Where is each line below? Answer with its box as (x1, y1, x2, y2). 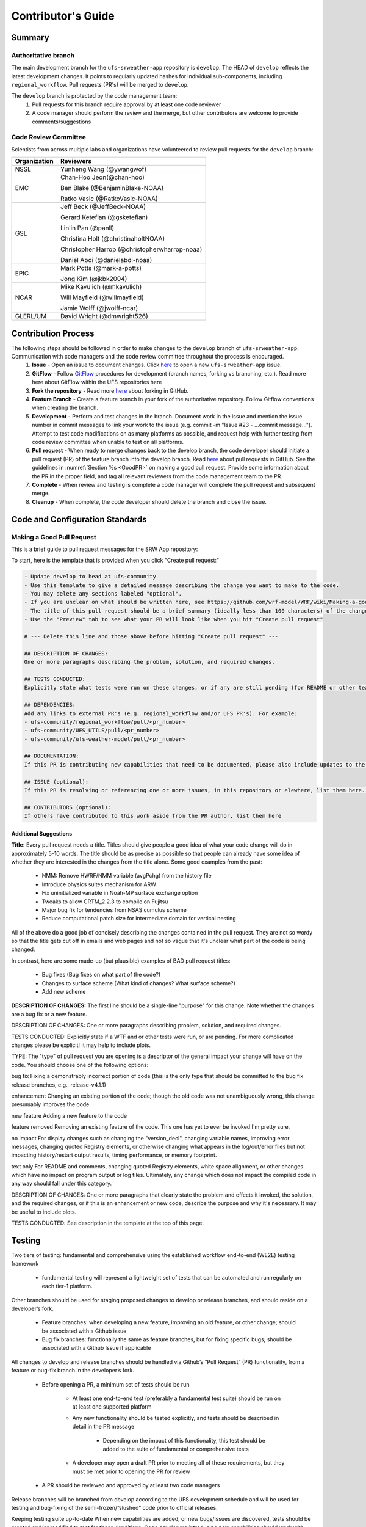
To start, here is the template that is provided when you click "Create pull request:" (11, 556, 220, 564)
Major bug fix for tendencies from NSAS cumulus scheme (41, 906, 187, 913)
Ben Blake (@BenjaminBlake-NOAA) (60, 184, 164, 192)
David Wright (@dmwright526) (60, 312, 149, 321)
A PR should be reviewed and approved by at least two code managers (41, 1482, 220, 1489)
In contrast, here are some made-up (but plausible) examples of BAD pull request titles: (11, 957, 231, 964)
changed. (11, 946, 35, 953)
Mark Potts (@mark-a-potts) (60, 264, 142, 272)
